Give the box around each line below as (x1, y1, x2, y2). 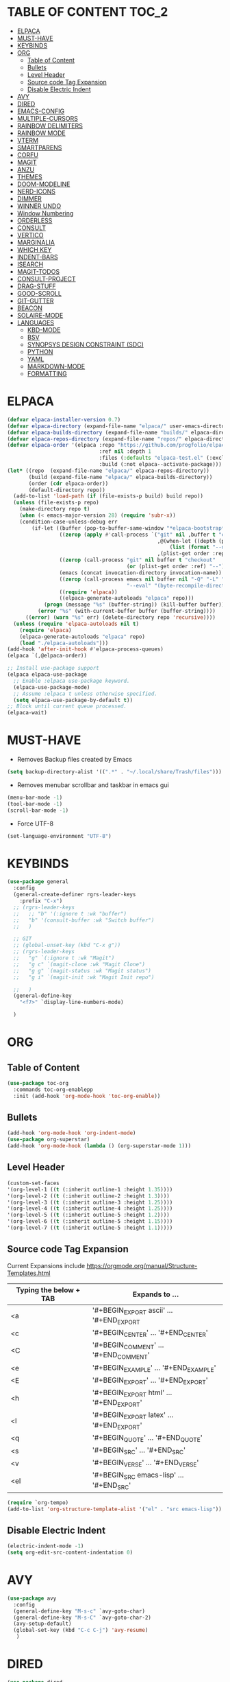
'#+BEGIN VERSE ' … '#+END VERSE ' (92, 1458, 199, 1469)
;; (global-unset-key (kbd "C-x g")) (13, 942, 121, 949)
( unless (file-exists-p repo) (13, 499, 99, 506)
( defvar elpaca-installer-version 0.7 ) (7, 416, 121, 423)
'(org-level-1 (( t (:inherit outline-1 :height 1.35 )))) (7, 1186, 173, 1193)
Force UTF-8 (16, 819, 53, 828)
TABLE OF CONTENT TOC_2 (7, 4, 168, 20)
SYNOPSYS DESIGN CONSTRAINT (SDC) (27, 340, 144, 349)
